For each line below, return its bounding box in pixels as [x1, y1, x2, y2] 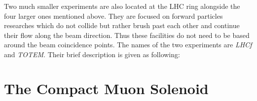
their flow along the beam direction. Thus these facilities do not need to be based [4, 30, 250, 40]
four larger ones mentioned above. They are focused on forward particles [4, 10, 223, 21]
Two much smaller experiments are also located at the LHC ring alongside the [4, 1, 240, 11]
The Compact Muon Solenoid [4, 78, 209, 98]
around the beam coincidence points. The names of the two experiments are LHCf [4, 39, 252, 50]
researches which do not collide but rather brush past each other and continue [4, 20, 240, 31]
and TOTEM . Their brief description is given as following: [4, 49, 180, 59]
